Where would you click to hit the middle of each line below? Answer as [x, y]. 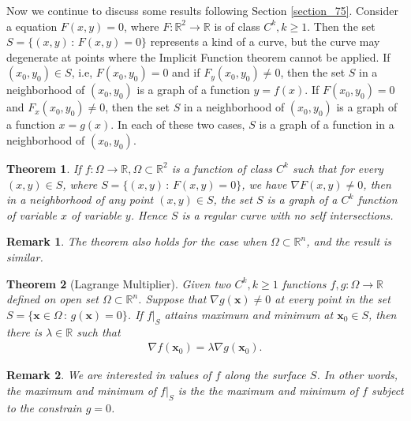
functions [304, 283]
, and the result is [349, 241]
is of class [237, 26]
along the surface [265, 375]
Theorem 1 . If [44, 168]
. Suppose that [172, 299]
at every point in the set [333, 299]
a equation [32, 26]
